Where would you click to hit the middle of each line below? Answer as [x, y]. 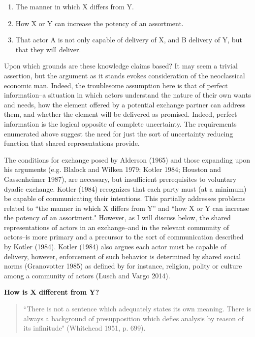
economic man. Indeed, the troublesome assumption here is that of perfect [116, 85]
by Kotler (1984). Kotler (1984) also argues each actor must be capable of [115, 247]
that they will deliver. [48, 49]
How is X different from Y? [52, 292]
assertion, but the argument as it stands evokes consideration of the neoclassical [125, 75]
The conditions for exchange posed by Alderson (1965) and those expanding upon [127, 159]
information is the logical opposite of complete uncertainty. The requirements [120, 123]
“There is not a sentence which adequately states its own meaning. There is [137, 309]
